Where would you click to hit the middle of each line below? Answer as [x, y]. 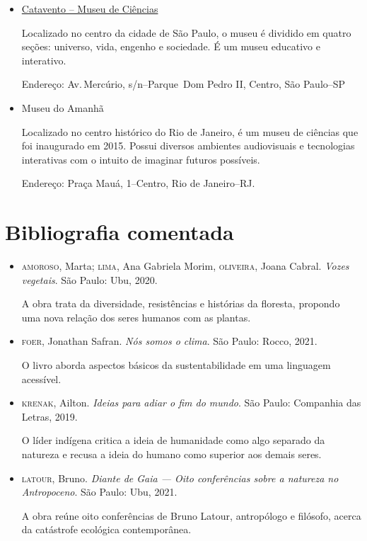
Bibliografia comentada [120, 232]
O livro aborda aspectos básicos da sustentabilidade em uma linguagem [176, 365]
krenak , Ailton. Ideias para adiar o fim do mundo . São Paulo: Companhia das [191, 403]
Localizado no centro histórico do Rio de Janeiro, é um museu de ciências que [190, 131]
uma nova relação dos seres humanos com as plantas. [136, 317]
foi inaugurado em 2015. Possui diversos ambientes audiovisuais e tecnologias [188, 146]
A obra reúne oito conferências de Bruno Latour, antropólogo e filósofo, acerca [191, 515]
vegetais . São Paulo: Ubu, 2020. [89, 279]
